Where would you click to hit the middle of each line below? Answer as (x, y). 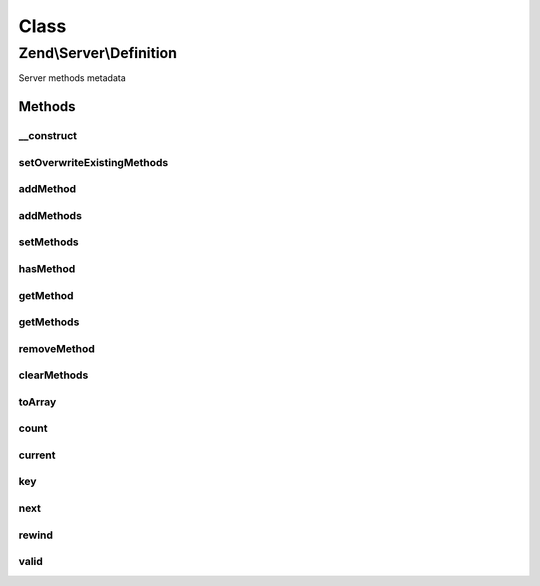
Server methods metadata (72, 78)
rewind (36, 535)
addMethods (50, 215)
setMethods (48, 242)
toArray (37, 402)
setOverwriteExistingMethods (93, 162)
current (37, 455)
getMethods (49, 322)
